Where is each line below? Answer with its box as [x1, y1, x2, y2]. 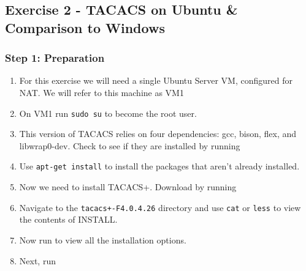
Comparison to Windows [5, 18, 165, 37]
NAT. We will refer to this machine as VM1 [19, 86, 184, 98]
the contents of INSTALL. [19, 213, 118, 226]
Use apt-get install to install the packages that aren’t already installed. [19, 160, 300, 173]
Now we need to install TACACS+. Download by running [19, 180, 237, 193]
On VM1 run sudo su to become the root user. [19, 106, 197, 119]
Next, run [19, 254, 56, 267]
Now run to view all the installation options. [19, 233, 186, 246]
